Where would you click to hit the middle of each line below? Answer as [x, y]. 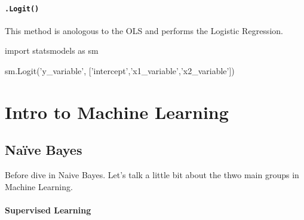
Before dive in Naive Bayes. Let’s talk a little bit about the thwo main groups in [152, 175]
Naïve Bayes [44, 150]
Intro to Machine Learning [117, 111]
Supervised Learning [48, 210]
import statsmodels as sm [52, 51]
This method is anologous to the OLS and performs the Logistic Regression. [144, 30]
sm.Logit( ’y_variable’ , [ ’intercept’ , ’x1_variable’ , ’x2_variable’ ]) [120, 71]
